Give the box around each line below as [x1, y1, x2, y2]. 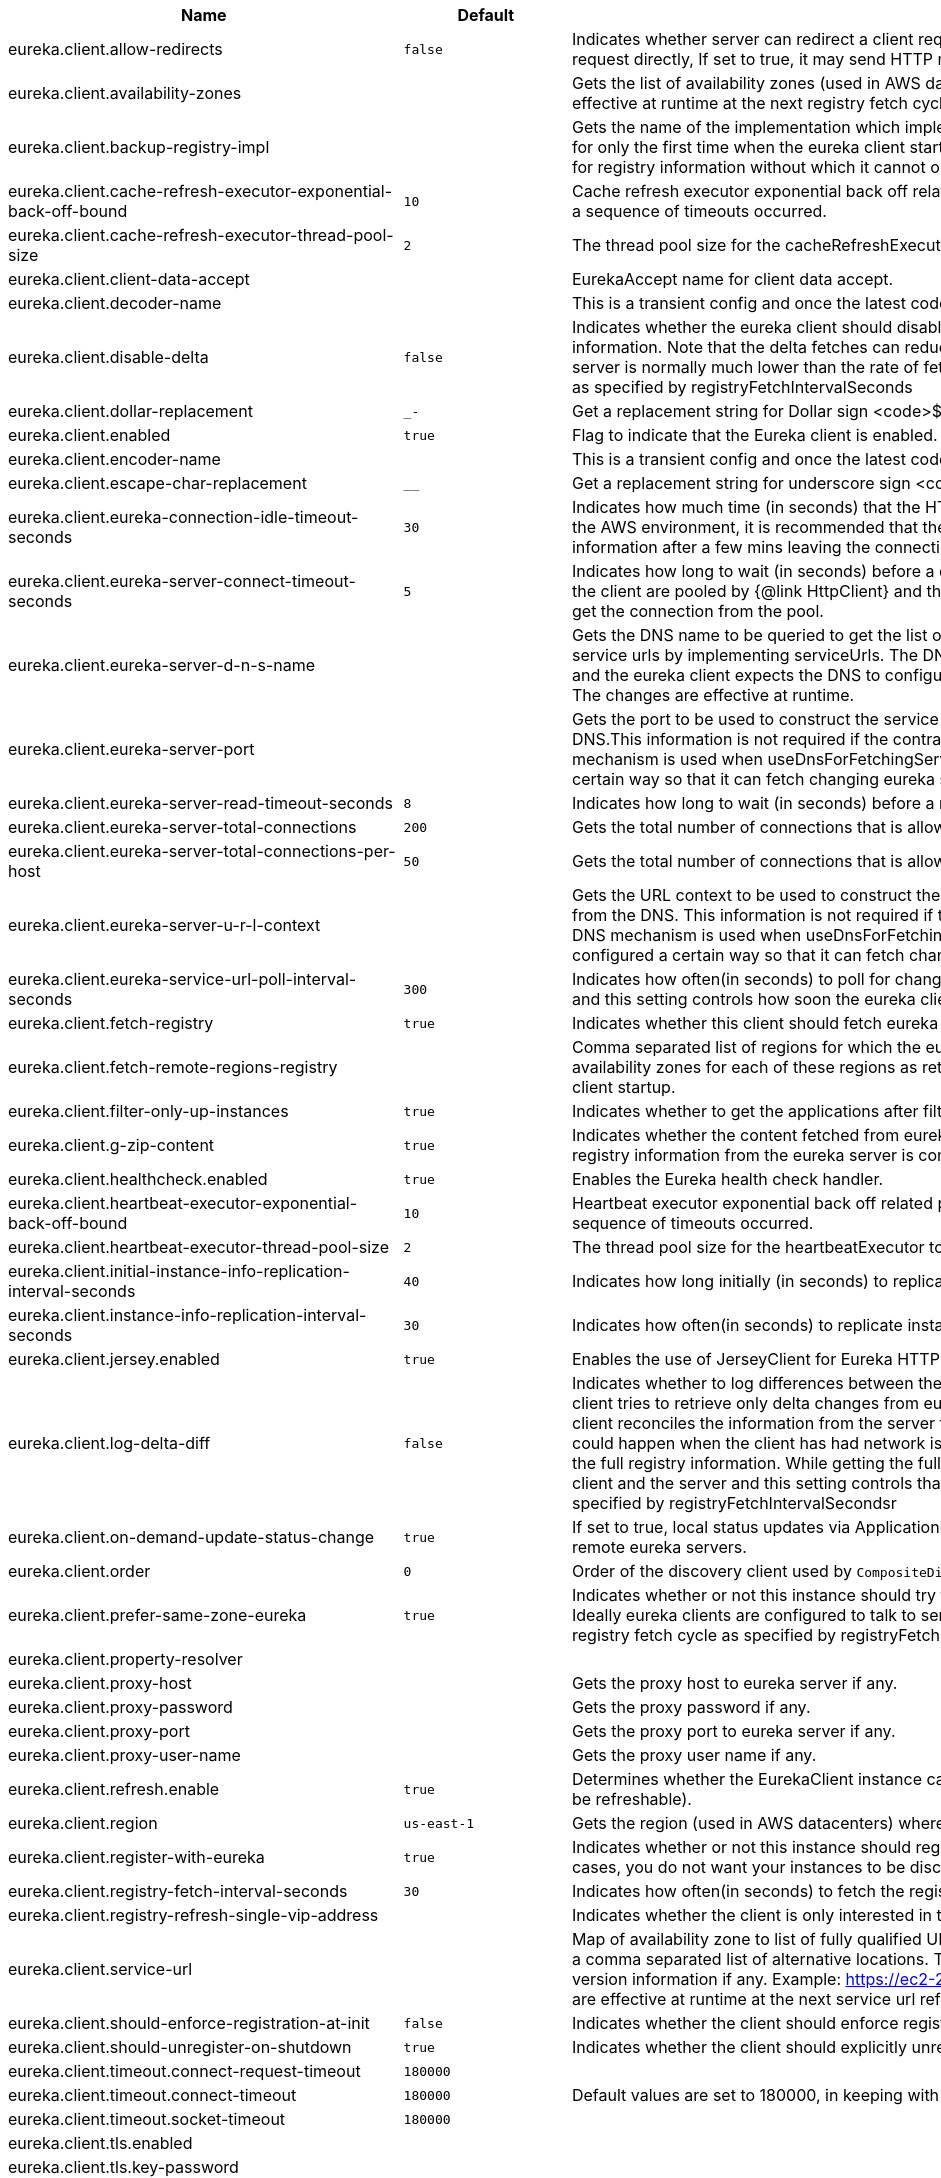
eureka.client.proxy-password [8, 1697, 233, 1717]
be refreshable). [571, 1789, 692, 1809]
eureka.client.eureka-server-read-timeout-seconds [8, 793, 393, 813]
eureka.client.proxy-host [8, 1673, 192, 1693]
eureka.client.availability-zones [8, 83, 242, 103]
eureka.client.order [8, 1561, 151, 1581]
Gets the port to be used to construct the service [571, 709, 939, 729]
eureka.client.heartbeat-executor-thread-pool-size [8, 1237, 389, 1257]
